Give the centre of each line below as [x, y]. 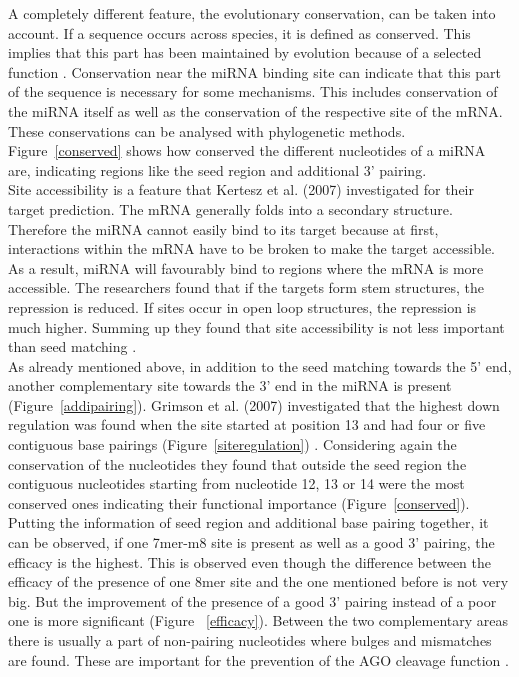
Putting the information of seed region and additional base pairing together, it [248, 522]
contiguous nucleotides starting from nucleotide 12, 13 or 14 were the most [236, 483]
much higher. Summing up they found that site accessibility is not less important [256, 326]
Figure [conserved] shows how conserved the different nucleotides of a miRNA [247, 150]
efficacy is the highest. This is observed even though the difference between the [249, 561]
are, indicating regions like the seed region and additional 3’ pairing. [217, 169]
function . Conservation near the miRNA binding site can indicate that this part [254, 71]
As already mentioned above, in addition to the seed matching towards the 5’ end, [260, 365]
